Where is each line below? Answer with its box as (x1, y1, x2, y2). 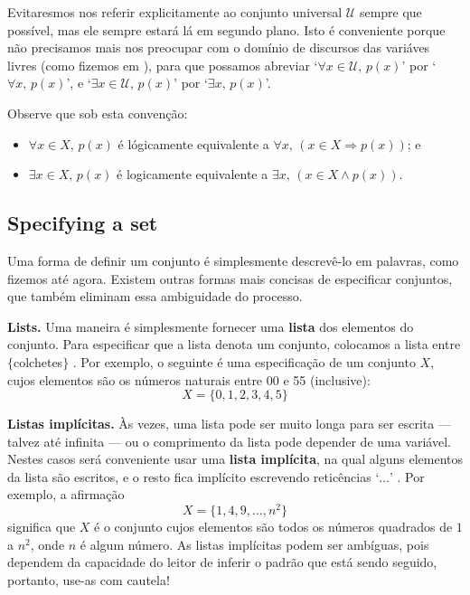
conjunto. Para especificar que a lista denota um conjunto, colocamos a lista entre (7, 335, 461, 354)
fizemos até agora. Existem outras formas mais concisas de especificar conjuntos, (7, 269, 453, 288)
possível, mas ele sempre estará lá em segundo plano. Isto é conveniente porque (7, 20, 446, 39)
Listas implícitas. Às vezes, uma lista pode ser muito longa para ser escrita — (7, 414, 451, 433)
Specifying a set (7, 209, 158, 237)
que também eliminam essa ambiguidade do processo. (7, 287, 303, 306)
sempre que (359, 3, 422, 21)
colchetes (14, 352, 63, 371)
